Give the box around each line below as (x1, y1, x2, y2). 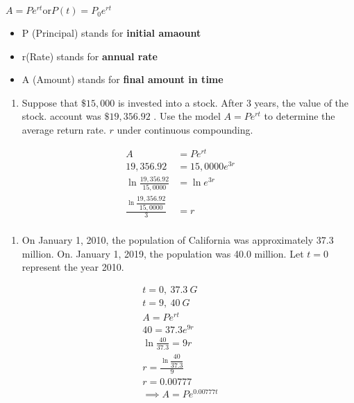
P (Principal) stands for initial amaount (22, 26, 201, 40)
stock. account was (22, 109, 101, 123)
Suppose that (22, 95, 78, 109)
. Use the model (153, 109, 221, 123)
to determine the (264, 109, 335, 123)
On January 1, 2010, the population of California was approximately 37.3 (22, 233, 334, 247)
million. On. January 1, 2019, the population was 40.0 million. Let (22, 246, 304, 260)
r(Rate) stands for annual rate (22, 48, 158, 63)
